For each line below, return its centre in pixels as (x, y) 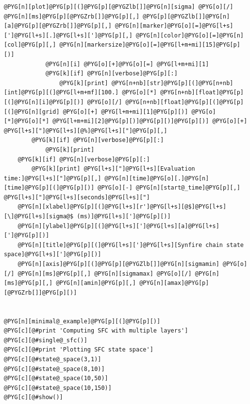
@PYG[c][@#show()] (33, 397)
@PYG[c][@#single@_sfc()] (46, 340)
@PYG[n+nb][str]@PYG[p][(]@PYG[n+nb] (172, 83)
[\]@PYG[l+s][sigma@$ (39, 217)
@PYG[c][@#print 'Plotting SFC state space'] (79, 350)
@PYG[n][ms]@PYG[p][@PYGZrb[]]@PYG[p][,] (72, 16)
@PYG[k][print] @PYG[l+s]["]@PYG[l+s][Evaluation (113, 169)
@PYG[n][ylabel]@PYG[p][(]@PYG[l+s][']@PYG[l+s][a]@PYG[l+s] (118, 226)
